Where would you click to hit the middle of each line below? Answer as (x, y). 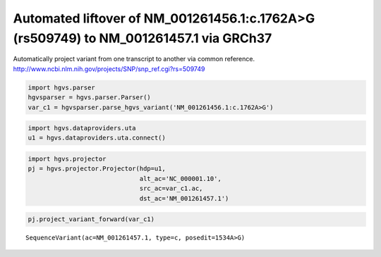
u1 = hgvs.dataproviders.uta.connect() (97, 138)
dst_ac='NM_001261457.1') (184, 198)
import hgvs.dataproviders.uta (82, 128)
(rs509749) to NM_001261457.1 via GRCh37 (143, 38)
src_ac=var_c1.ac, (171, 189)
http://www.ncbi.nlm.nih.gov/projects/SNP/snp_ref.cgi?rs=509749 (109, 69)
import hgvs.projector (67, 159)
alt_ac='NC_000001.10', (180, 178)
